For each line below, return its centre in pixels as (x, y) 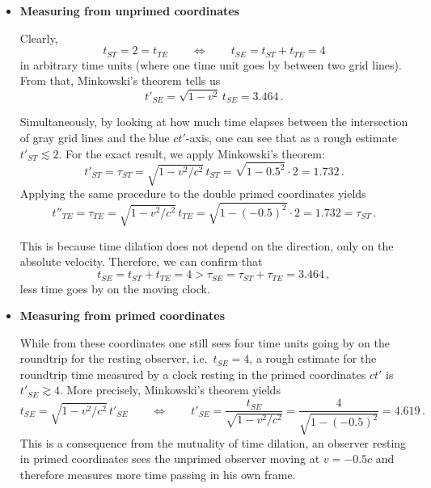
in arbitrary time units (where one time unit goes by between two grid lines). (211, 64)
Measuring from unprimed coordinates (129, 11)
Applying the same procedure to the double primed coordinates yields (193, 194)
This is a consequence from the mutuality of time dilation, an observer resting (213, 442)
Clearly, (39, 38)
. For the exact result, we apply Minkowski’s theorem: (192, 153)
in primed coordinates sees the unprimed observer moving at (170, 459)
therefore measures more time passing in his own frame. (158, 474)
